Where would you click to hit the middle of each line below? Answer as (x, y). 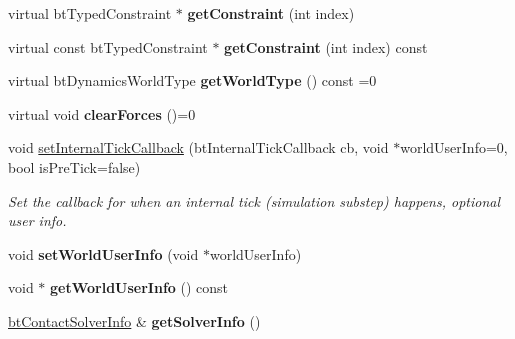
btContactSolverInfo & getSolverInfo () (134, 320)
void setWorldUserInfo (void (103, 253)
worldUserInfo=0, (454, 147)
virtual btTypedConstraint (90, 13)
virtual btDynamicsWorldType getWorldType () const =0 (192, 80)
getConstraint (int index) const (326, 46)
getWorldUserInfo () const (139, 287)
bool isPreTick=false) (74, 166)
